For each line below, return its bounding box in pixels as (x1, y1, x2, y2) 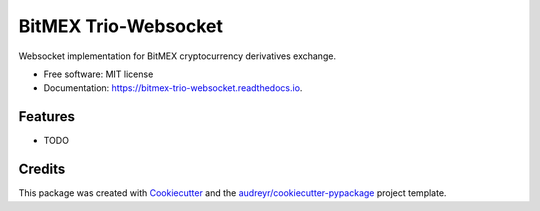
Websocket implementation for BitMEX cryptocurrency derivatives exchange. (18, 50, 337, 62)
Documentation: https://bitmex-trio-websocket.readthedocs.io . (43, 82, 303, 94)
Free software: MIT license (43, 68, 154, 80)
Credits (18, 161, 66, 178)
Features (18, 108, 75, 125)
